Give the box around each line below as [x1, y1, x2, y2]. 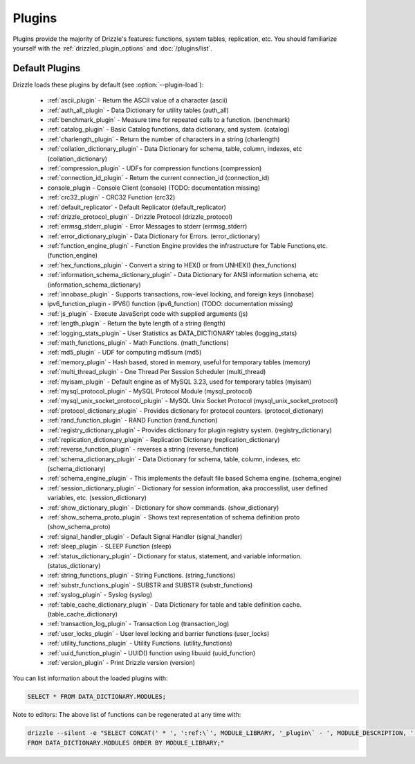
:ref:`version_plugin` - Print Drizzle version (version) [47, 658, 196, 666]
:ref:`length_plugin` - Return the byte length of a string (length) [47, 319, 226, 328]
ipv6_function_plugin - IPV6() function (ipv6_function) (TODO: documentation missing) [47, 300, 293, 308]
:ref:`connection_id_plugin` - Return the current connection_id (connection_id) [47, 174, 270, 182]
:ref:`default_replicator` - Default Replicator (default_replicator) [47, 203, 226, 211]
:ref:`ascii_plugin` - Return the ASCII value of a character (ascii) [47, 96, 228, 105]
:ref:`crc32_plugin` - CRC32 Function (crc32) [47, 193, 176, 202]
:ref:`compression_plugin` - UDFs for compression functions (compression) [47, 163, 262, 172]
